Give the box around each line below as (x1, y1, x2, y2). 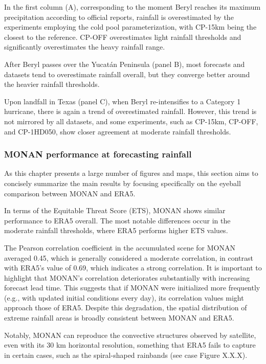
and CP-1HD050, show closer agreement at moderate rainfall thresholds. (4, 126, 231, 136)
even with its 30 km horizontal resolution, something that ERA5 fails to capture (4, 339, 256, 350)
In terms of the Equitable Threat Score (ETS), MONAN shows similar (4, 205, 226, 216)
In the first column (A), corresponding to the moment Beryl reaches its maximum (4, 2, 261, 12)
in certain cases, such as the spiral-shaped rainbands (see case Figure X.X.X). (4, 349, 248, 360)
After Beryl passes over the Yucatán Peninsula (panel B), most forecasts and (4, 58, 245, 69)
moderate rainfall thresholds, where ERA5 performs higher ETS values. (4, 225, 228, 236)
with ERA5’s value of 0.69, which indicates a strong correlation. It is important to (4, 262, 262, 273)
